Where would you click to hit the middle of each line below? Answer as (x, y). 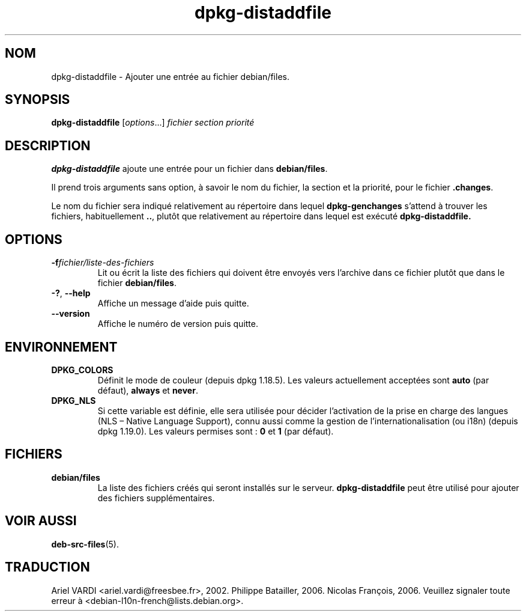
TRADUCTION (47, 567)
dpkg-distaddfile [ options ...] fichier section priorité (153, 123)
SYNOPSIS (38, 100)
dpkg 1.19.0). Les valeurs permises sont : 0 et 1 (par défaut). (216, 431)
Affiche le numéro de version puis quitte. (178, 324)
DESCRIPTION (48, 145)
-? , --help (71, 293)
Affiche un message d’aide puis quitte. (173, 303)
